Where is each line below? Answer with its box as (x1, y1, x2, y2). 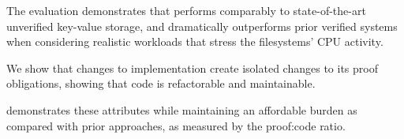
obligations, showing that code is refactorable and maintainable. (6, 75, 316, 92)
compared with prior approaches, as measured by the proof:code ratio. (6, 117, 346, 133)
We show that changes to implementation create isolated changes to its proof (6, 59, 378, 76)
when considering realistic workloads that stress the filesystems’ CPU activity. (6, 33, 383, 50)
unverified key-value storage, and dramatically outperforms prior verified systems (6, 17, 398, 34)
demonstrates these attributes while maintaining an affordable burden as (6, 101, 357, 118)
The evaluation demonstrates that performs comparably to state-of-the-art (6, 2, 366, 18)
